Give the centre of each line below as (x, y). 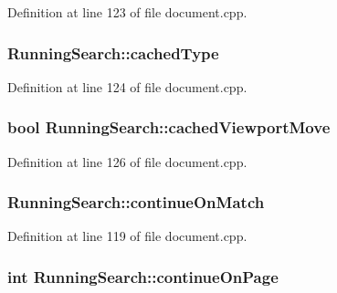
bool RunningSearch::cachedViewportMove (169, 127)
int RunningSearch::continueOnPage (143, 276)
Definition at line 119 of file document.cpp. (127, 236)
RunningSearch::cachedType (113, 52)
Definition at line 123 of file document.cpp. (127, 12)
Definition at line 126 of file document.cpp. (127, 161)
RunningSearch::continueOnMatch (136, 202)
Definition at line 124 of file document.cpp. (127, 86)
